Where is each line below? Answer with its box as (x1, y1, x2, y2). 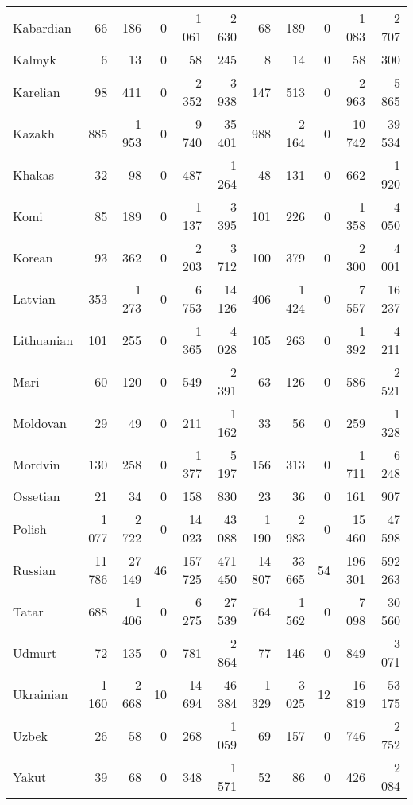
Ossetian (13, 487, 60, 505)
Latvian (13, 289, 56, 308)
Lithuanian (13, 330, 74, 349)
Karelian (13, 82, 60, 101)
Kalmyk (13, 50, 56, 68)
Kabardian (13, 17, 71, 37)
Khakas (13, 165, 55, 184)
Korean (13, 247, 53, 266)
